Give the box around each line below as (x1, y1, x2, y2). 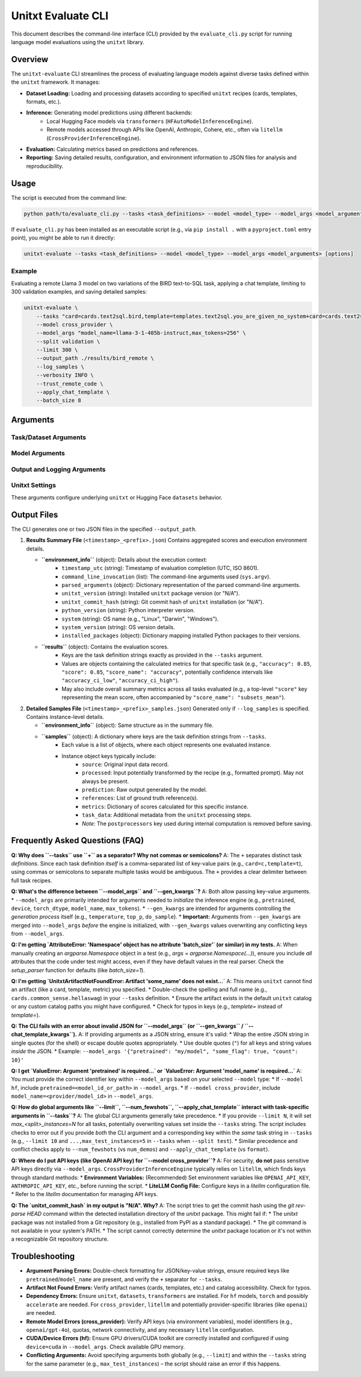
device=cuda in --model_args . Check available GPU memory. (26, 1343, 185, 1350)
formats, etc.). (26, 98, 61, 106)
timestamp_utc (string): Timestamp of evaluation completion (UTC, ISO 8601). (61, 565, 259, 572)
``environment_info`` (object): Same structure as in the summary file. (41, 721, 214, 729)
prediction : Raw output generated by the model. (82, 786, 208, 793)
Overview (11, 54, 49, 65)
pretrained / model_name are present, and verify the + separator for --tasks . (26, 1276, 223, 1283)
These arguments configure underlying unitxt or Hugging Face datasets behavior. (11, 493, 223, 501)
